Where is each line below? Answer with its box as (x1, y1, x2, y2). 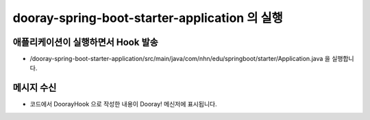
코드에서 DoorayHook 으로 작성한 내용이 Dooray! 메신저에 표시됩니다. (29, 100, 217, 108)
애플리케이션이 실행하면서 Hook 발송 (12, 36, 159, 48)
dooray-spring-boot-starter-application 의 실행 (12, 10, 284, 25)
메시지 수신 (12, 82, 57, 94)
